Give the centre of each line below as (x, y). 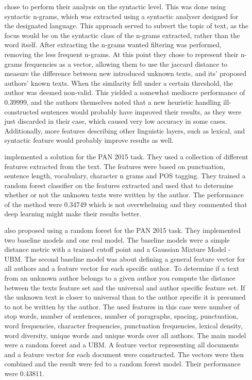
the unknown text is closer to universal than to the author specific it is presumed (125, 297)
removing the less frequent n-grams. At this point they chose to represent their (122, 54)
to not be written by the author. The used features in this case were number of (122, 306)
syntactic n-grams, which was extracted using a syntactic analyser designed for (121, 16)
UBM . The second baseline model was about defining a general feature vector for (125, 258)
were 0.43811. (25, 373)
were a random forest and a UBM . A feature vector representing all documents (122, 345)
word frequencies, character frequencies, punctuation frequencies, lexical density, (124, 325)
